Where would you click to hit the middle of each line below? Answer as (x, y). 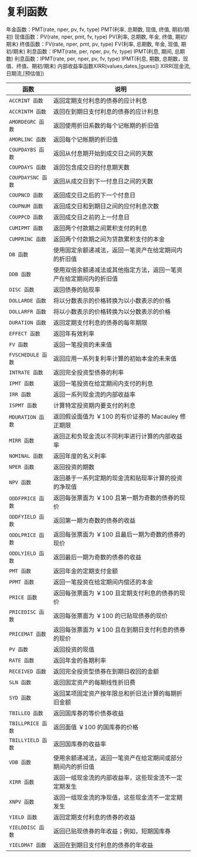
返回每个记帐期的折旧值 (86, 140)
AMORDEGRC (23, 122)
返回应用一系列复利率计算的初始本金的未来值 (115, 358)
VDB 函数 (20, 762)
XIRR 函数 (22, 782)
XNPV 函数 (22, 802)
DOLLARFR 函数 (28, 312)
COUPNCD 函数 (26, 195)
